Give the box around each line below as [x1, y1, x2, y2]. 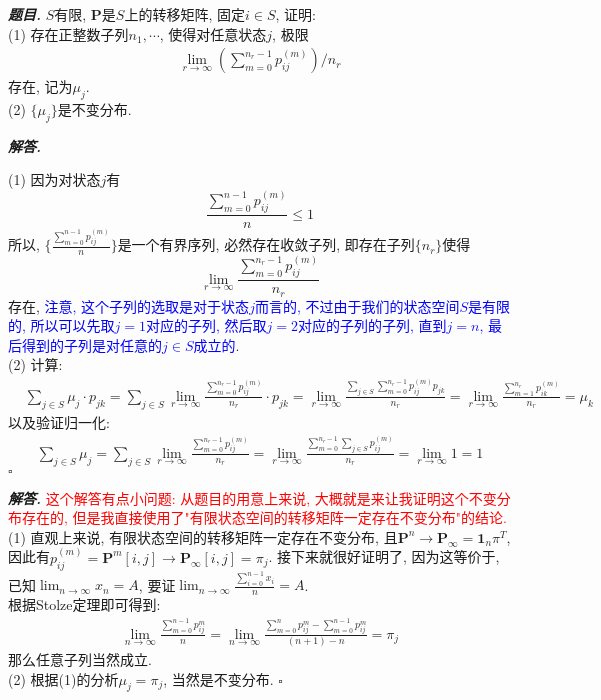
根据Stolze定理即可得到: [8, 594, 161, 615]
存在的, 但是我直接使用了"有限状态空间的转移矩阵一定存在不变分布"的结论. [21, 507, 507, 528]
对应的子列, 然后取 [146, 315, 267, 336]
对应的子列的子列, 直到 [298, 315, 447, 336]
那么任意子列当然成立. [8, 649, 152, 670]
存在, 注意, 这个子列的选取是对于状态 [8, 295, 250, 316]
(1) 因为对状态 [8, 169, 101, 190]
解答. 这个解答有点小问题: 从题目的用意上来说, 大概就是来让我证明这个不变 [8, 487, 497, 508]
